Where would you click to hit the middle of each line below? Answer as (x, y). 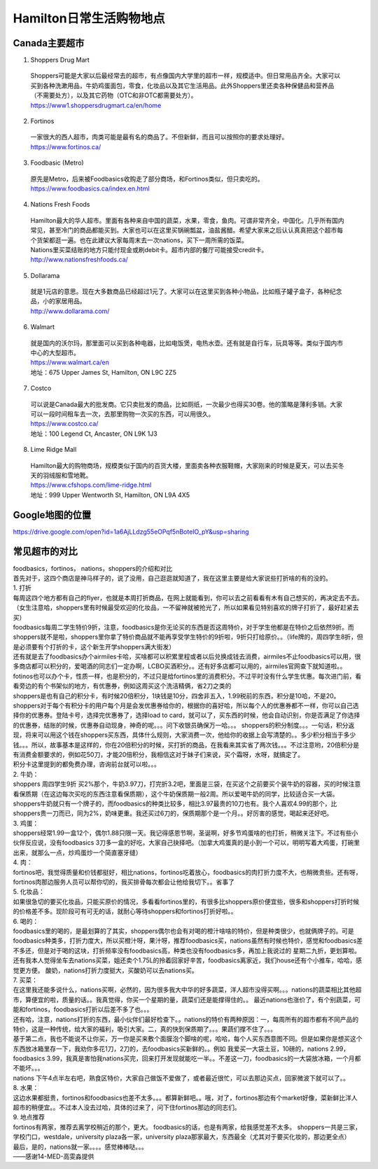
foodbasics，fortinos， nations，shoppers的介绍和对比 (93, 568)
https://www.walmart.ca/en (70, 362)
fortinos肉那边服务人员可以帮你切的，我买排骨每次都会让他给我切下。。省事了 (124, 882)
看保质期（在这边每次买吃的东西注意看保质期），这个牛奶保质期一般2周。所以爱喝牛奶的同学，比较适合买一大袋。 (176, 794)
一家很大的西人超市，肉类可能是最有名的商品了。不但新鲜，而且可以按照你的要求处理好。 (159, 137)
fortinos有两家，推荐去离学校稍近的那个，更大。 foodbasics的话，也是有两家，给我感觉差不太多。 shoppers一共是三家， (187, 1127)
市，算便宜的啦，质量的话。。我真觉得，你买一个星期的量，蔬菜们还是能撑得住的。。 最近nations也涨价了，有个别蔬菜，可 (187, 999)
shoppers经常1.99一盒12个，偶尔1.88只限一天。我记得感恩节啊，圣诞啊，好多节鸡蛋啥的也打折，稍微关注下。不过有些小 (185, 833)
